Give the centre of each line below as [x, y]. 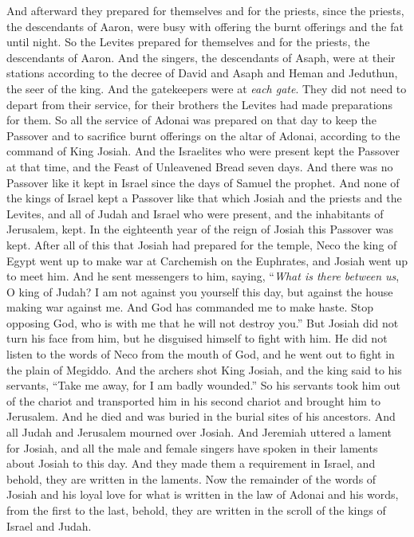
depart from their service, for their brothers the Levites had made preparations [199, 104]
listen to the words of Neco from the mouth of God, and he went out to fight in [201, 354]
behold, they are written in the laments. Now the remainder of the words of [191, 478]
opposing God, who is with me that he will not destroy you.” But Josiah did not [203, 322]
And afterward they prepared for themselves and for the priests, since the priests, [205, 10]
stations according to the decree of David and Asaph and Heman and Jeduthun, [202, 73]
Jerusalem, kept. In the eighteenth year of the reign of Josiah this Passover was [200, 229]
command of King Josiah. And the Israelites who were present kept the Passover [203, 151]
